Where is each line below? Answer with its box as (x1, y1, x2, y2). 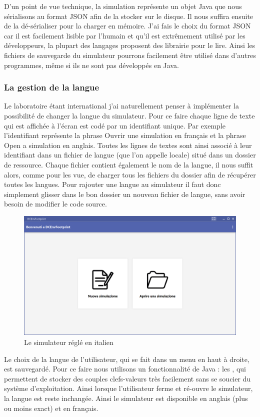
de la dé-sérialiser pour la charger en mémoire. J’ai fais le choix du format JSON (4, 20, 251, 31)
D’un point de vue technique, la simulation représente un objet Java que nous (4, 1, 242, 11)
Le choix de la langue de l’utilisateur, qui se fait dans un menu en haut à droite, (4, 353, 249, 364)
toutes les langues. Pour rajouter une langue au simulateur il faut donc (4, 179, 221, 189)
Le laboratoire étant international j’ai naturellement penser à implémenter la (4, 100, 239, 111)
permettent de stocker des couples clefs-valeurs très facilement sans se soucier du (4, 373, 251, 383)
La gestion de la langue (4, 81, 99, 93)
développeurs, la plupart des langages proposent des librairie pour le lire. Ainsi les (4, 40, 255, 50)
